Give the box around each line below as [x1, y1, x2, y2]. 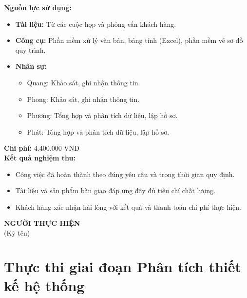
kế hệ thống [4, 275, 85, 295]
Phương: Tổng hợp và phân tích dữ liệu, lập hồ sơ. [27, 110, 178, 120]
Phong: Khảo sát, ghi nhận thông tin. [27, 94, 140, 104]
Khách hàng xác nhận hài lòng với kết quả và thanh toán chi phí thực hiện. [15, 201, 242, 212]
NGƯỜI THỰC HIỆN [4, 218, 80, 228]
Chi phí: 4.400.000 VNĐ [4, 143, 80, 153]
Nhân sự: [15, 61, 47, 71]
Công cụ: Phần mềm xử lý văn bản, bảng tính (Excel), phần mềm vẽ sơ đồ [15, 35, 243, 45]
